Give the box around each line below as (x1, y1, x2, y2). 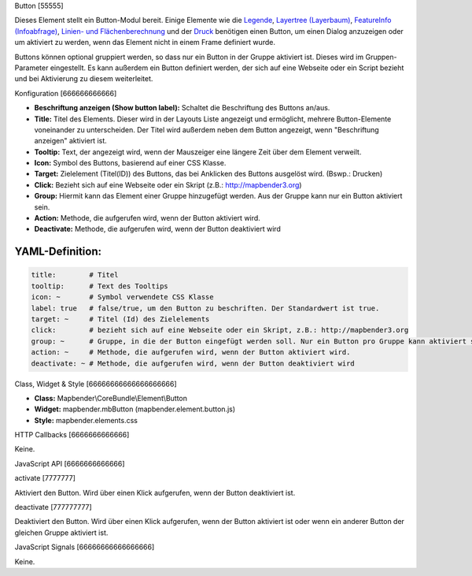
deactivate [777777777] (14, 503, 92, 512)
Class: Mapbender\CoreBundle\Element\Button (34, 393, 188, 403)
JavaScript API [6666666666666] (14, 459, 125, 468)
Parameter (14, 63, 49, 72)
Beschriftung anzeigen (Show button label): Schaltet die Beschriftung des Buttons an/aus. (34, 103, 330, 113)
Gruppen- (365, 52, 397, 61)
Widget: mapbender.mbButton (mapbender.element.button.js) (34, 404, 236, 414)
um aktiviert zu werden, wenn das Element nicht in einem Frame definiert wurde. (14, 38, 275, 47)
